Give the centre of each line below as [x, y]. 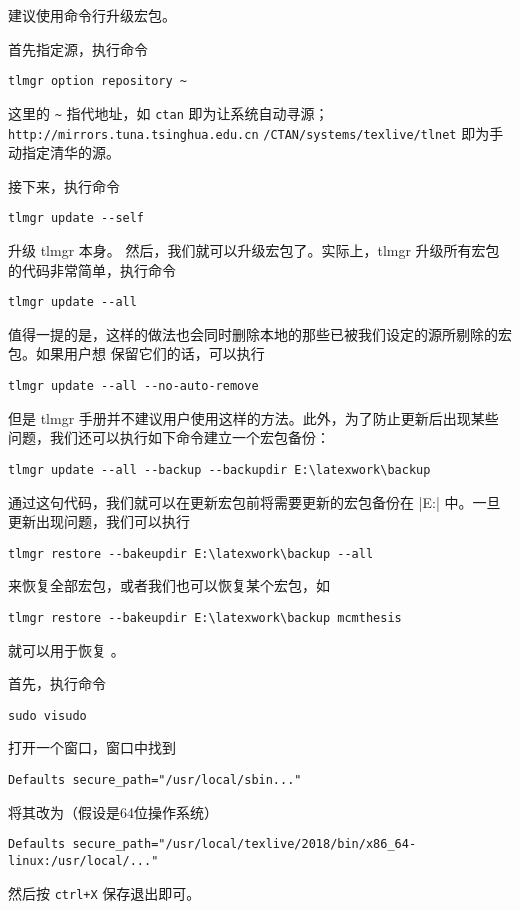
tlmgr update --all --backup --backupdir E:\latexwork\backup [219, 469]
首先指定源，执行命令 [78, 48]
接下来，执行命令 [64, 185]
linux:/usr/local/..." [83, 860]
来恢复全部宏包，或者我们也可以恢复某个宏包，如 [169, 585]
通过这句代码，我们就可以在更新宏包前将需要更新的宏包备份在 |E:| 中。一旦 [254, 501]
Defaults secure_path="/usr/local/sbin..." [155, 780]
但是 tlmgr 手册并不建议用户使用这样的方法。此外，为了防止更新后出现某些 [253, 417]
